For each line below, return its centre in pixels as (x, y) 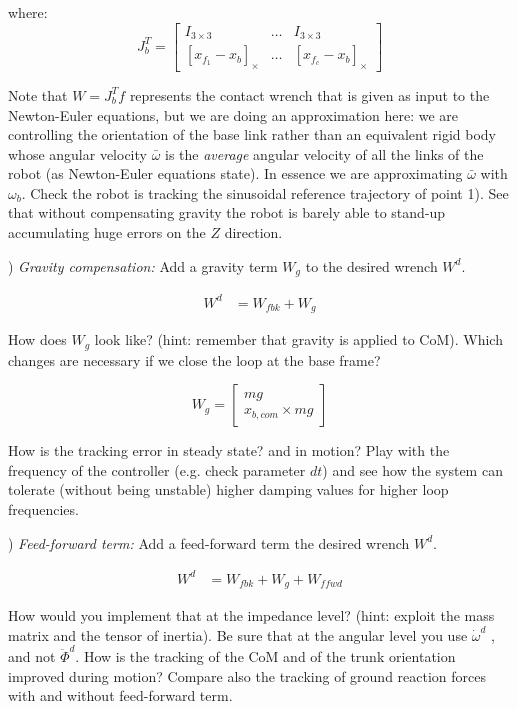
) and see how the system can (412, 469)
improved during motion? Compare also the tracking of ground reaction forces (247, 675)
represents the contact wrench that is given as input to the (309, 94)
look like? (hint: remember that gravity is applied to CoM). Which (298, 339)
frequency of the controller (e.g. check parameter (157, 469)
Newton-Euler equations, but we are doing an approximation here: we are (233, 114)
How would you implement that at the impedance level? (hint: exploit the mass (251, 615)
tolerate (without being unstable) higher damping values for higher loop (228, 489)
